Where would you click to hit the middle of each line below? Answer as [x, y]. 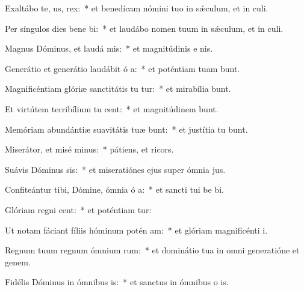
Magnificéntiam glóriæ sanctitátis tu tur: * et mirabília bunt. [118, 89]
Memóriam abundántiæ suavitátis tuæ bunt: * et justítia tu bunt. [126, 129]
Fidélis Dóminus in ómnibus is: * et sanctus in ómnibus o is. [117, 282]
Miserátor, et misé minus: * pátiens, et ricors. [89, 149]
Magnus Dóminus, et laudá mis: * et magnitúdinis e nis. [109, 48]
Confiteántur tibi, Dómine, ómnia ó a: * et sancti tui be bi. [114, 189]
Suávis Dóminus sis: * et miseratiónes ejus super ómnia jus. [115, 169]
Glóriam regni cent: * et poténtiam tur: [78, 209]
